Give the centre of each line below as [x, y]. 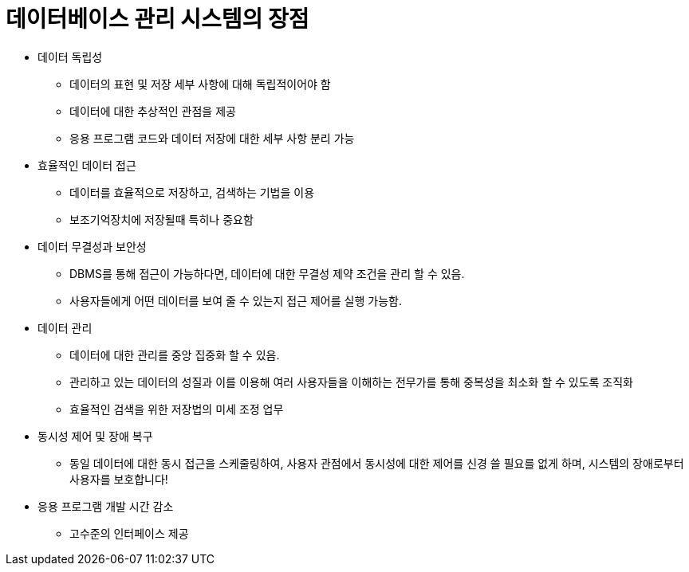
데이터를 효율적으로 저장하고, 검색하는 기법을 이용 [192, 192]
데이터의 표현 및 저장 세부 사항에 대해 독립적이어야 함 [200, 84]
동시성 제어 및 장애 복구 [95, 436]
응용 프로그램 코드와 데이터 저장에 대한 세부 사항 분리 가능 [212, 138]
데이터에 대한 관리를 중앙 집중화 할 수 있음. [175, 355]
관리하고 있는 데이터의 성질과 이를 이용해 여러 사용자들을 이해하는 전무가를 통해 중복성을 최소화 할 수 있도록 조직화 [351, 382]
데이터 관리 [65, 327]
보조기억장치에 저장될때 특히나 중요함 [161, 219]
